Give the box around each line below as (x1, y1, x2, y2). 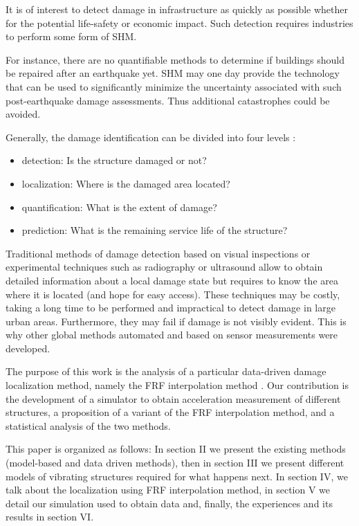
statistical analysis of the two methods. (6, 418, 171, 433)
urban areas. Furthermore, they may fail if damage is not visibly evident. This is (6, 314, 347, 328)
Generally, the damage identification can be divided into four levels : (6, 129, 296, 144)
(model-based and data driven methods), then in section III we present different (6, 455, 344, 470)
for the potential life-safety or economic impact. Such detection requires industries (6, 15, 353, 30)
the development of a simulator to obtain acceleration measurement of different (6, 391, 341, 406)
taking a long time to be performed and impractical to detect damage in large (6, 300, 335, 315)
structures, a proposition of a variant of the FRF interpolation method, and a (6, 405, 335, 419)
